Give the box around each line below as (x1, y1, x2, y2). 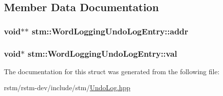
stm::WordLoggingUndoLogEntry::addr (32, 25, 188, 37)
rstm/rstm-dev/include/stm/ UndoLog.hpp (4, 82, 130, 93)
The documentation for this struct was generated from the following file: (4, 66, 220, 76)
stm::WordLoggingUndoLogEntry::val (27, 47, 177, 59)
